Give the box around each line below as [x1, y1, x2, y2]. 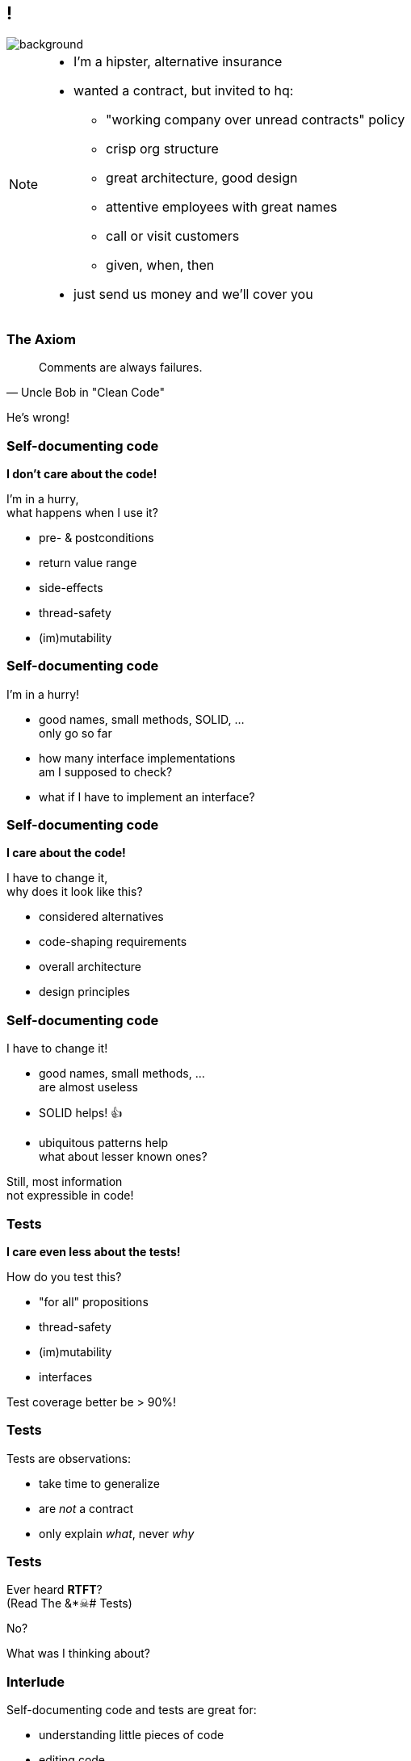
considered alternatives [39, 910, 164, 924]
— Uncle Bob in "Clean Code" [6, 385, 165, 400]
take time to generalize [39, 1476, 160, 1490]
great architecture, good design [106, 170, 298, 187]
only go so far [39, 725, 112, 740]
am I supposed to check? [39, 764, 173, 779]
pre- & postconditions [39, 530, 154, 544]
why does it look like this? [6, 885, 143, 899]
